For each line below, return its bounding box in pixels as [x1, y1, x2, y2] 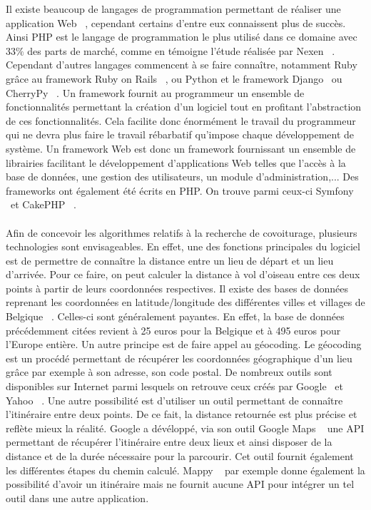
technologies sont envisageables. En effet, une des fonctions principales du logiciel [6, 239, 360, 254]
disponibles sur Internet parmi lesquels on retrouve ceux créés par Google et [6, 379, 343, 394]
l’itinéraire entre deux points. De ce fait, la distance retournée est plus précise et [6, 407, 357, 422]
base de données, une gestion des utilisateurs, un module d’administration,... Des [6, 169, 359, 184]
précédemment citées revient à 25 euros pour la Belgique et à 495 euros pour [6, 322, 341, 337]
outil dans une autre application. [6, 490, 149, 505]
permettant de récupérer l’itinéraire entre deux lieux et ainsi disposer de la [6, 434, 332, 449]
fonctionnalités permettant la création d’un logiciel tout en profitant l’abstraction [6, 99, 362, 114]
